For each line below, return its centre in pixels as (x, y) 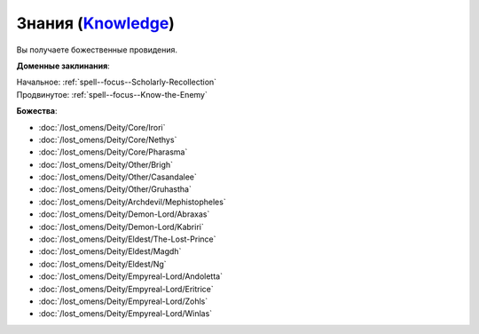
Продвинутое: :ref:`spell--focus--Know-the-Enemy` (112, 94)
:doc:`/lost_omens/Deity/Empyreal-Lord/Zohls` (123, 301)
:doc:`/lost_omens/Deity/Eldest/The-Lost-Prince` (127, 239)
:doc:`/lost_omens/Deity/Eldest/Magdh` (110, 251)
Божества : (37, 111)
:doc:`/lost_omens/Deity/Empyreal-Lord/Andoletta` (131, 276)
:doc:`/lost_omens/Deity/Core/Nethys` (108, 139)
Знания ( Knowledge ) (95, 23)
